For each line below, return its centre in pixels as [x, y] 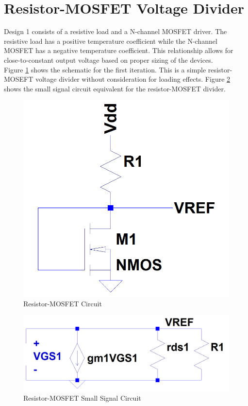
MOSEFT [19, 79]
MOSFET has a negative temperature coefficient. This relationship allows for [119, 50]
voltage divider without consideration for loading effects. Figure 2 [133, 79]
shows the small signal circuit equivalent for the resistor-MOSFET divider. [115, 88]
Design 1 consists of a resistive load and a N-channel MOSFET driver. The [116, 31]
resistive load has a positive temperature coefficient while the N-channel [111, 41]
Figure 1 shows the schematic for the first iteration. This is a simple [105, 69]
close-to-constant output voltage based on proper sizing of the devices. [108, 60]
